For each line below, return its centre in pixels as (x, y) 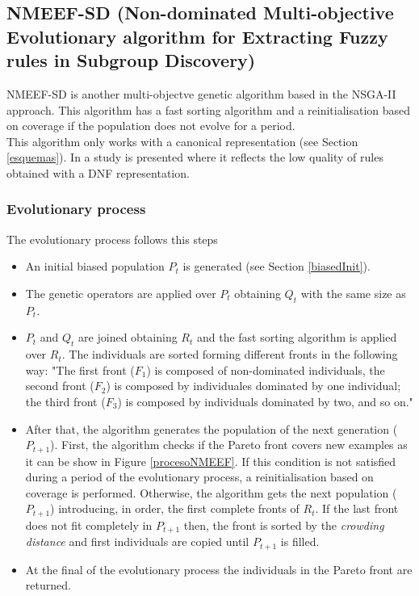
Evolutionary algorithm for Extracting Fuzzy (197, 36)
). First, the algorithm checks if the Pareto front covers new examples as (229, 445)
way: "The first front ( (80, 369)
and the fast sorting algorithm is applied (297, 337)
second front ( (60, 386)
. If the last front (357, 508)
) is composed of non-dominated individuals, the (266, 369)
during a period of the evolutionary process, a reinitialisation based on (199, 477)
